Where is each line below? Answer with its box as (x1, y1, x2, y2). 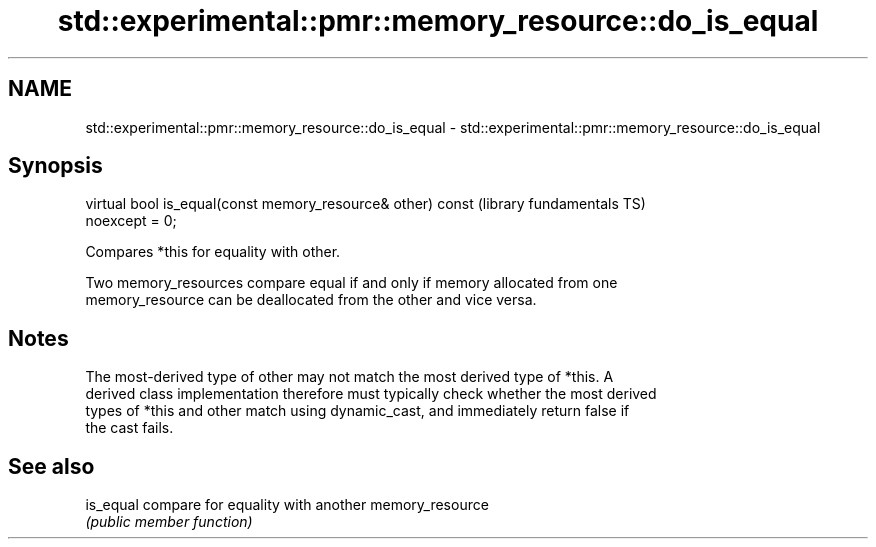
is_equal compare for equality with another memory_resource (85, 496, 489, 514)
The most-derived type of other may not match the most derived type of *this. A (85, 368, 614, 386)
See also (8, 453, 95, 479)
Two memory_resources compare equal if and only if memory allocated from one (85, 274, 618, 292)
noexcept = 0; (85, 212, 177, 230)
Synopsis (8, 153, 103, 179)
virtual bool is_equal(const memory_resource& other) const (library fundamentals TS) (85, 195, 646, 213)
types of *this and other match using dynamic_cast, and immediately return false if (85, 402, 630, 420)
